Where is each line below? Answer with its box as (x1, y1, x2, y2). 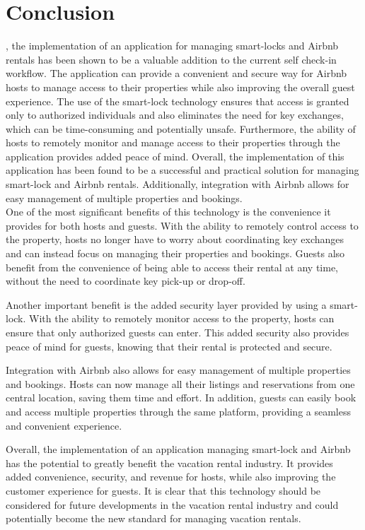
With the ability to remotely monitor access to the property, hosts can (29, 311, 335, 326)
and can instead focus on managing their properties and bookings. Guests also (6, 246, 345, 261)
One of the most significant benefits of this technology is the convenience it (6, 204, 331, 219)
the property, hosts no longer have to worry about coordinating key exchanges (6, 232, 344, 247)
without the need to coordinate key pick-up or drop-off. (6, 273, 245, 288)
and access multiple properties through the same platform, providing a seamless (6, 404, 351, 418)
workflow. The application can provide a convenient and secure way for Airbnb (6, 66, 347, 81)
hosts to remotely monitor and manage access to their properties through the (6, 135, 340, 150)
